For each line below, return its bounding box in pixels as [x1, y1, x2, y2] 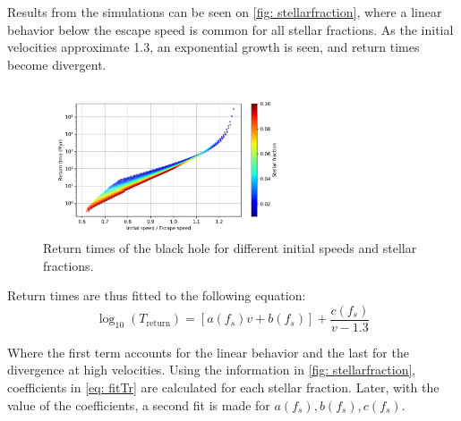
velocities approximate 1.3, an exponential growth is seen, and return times [7, 38, 420, 56]
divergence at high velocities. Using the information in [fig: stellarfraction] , [7, 360, 416, 379]
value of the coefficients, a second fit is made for [7, 395, 270, 414]
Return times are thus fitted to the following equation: [7, 286, 306, 305]
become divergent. [7, 55, 107, 73]
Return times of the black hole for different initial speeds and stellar [43, 238, 417, 257]
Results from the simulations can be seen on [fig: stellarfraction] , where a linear [7, 3, 442, 21]
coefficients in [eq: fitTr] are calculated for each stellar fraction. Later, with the [7, 377, 440, 396]
